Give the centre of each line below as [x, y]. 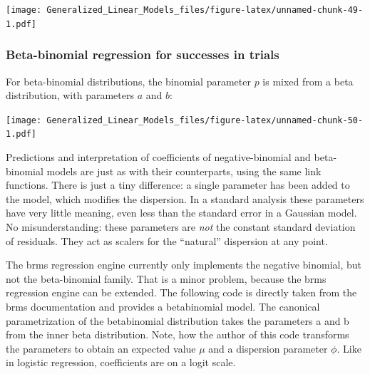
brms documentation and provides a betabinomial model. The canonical [163, 306]
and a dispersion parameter [268, 348]
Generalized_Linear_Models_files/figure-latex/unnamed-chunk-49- [205, 10]
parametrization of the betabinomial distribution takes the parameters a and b [178, 320]
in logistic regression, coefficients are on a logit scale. [121, 362]
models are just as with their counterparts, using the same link [184, 171]
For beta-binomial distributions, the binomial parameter [128, 81]
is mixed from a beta [308, 81]
